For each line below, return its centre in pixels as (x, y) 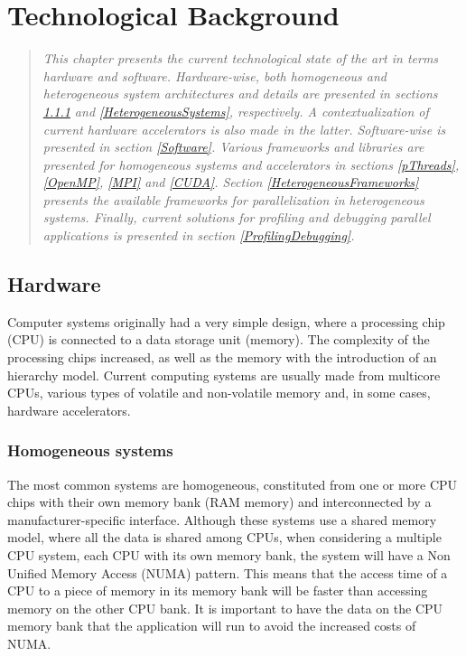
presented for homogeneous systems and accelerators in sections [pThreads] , (251, 164)
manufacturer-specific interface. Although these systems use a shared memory (222, 519)
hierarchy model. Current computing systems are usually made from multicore (224, 375)
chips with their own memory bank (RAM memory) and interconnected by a (219, 502)
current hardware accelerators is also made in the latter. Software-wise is (244, 129)
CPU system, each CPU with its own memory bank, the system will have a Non (229, 555)
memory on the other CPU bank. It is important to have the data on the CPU (225, 608)
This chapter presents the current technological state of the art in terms (241, 58)
